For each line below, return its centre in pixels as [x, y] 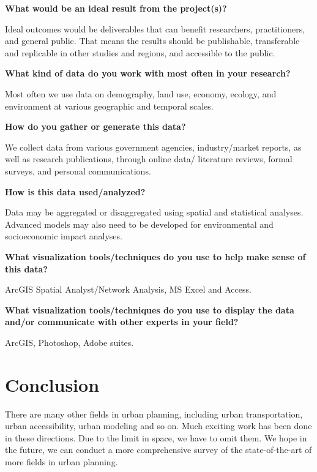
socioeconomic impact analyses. [64, 236]
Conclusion [52, 384]
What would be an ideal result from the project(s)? [116, 8]
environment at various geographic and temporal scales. [109, 106]
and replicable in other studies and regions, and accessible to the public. [140, 52]
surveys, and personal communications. [78, 170]
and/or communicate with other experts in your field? [122, 322]
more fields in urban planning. [62, 461]
